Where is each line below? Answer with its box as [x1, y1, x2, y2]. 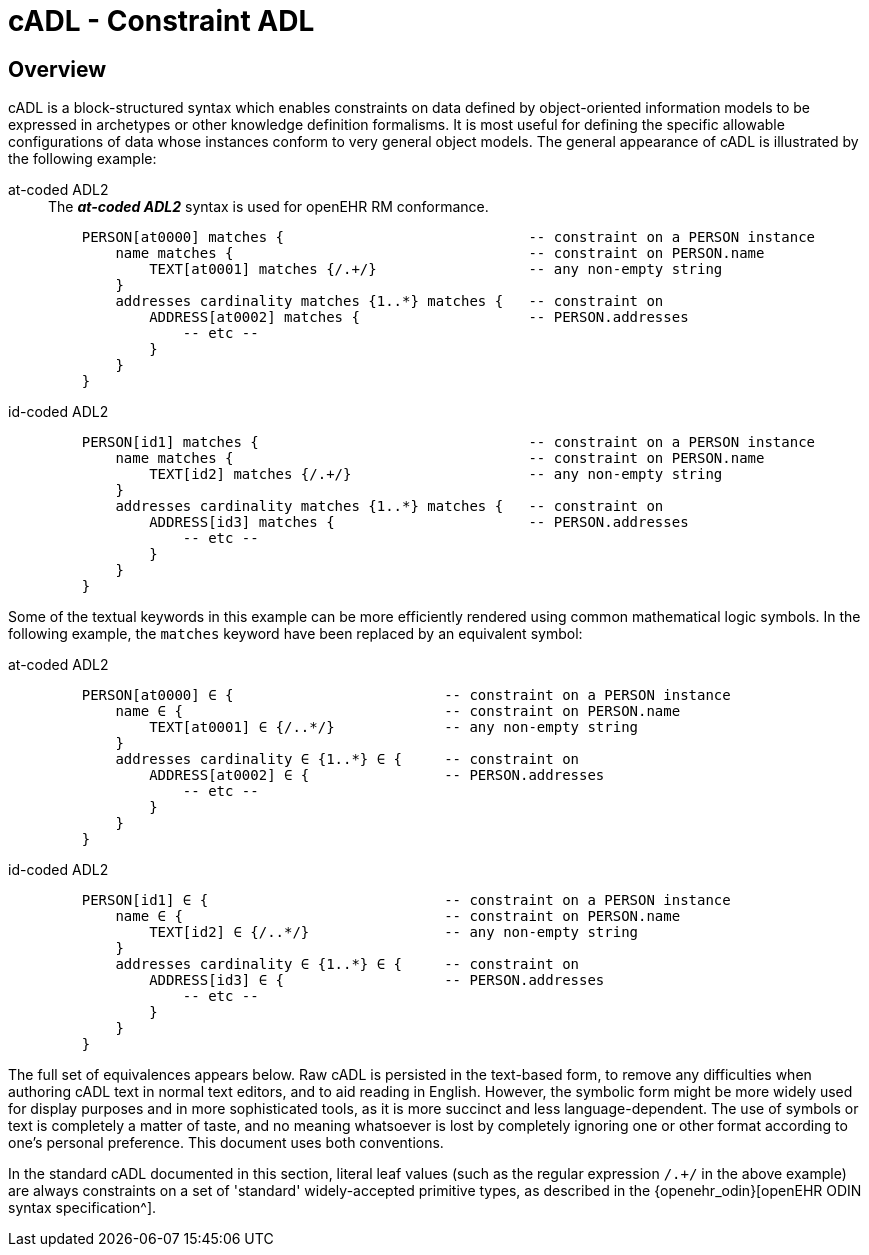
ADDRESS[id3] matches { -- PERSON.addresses [149, 514, 689, 531]
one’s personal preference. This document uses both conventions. [8, 1134, 444, 1152]
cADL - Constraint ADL [8, 4, 315, 38]
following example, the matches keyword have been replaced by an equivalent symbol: [8, 625, 583, 643]
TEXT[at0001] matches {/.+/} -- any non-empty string [149, 261, 723, 278]
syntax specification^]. [8, 1199, 157, 1217]
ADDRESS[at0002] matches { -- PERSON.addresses [149, 309, 689, 326]
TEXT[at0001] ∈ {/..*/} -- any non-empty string [149, 719, 639, 736]
